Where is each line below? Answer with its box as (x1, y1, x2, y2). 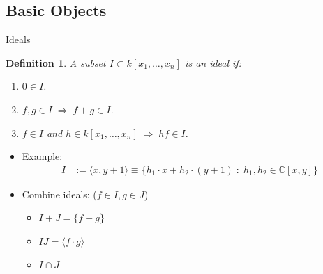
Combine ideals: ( (22, 186, 97, 201)
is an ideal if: (185, 55, 241, 70)
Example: (22, 149, 63, 163)
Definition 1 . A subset (6, 55, 106, 70)
